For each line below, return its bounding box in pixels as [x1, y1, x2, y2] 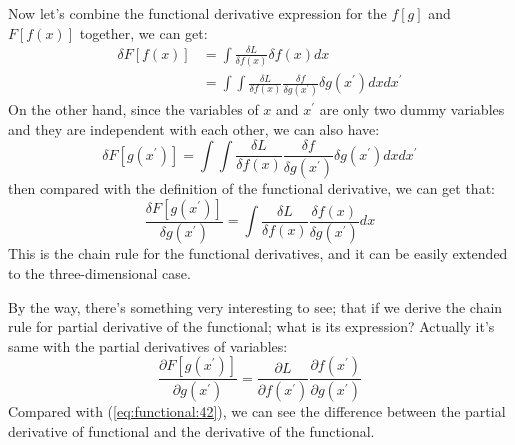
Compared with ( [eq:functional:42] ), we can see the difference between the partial [8, 401, 506, 422]
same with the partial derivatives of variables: [8, 335, 288, 356]
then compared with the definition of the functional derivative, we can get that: [8, 178, 495, 199]
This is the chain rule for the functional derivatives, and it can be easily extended [8, 243, 508, 264]
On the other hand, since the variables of [8, 99, 259, 120]
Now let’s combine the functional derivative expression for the [8, 3, 387, 23]
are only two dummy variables [319, 99, 505, 120]
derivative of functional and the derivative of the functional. [8, 420, 375, 441]
